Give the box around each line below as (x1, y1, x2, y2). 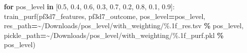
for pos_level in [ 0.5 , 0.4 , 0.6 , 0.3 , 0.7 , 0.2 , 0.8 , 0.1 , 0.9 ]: (4, 1, 175, 11)
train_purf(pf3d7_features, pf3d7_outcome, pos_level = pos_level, (4, 11, 206, 21)
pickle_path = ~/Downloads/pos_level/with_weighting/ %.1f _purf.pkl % (4, 30, 224, 40)
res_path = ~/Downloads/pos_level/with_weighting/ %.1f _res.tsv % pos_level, (4, 20, 244, 31)
